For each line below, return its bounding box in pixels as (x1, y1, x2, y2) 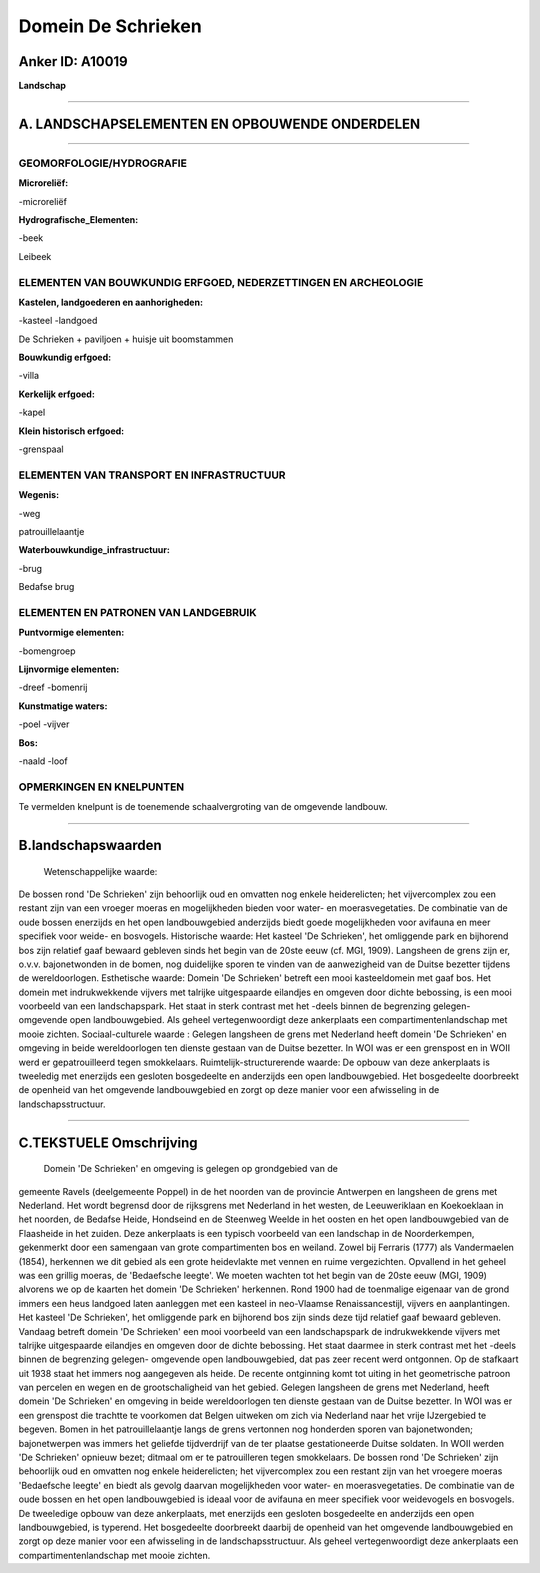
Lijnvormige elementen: (18, 663, 120, 675)
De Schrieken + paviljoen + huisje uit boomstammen (18, 333, 234, 345)
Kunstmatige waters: (18, 700, 108, 712)
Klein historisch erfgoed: (18, 425, 125, 437)
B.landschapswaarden (18, 836, 162, 854)
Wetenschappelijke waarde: (43, 865, 158, 877)
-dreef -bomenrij (18, 681, 88, 694)
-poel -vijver (18, 718, 70, 730)
